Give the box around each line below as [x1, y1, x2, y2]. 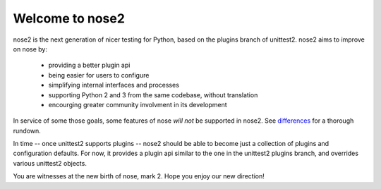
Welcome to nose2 [13, 11, 125, 26]
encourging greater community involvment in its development [48, 100, 227, 109]
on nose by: [13, 44, 47, 53]
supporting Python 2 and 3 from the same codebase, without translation [48, 90, 258, 99]
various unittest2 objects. [13, 159, 87, 167]
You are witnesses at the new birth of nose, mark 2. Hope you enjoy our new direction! [13, 172, 265, 181]
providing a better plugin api [48, 61, 131, 70]
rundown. [13, 126, 42, 135]
